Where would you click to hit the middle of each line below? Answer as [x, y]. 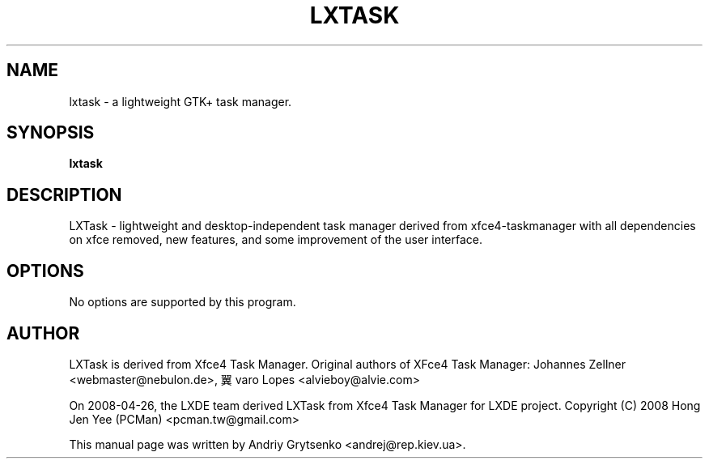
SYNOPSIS [51, 133]
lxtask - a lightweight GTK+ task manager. [180, 101]
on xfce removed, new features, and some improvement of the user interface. [276, 240]
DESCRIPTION [64, 194]
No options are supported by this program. [183, 302]
